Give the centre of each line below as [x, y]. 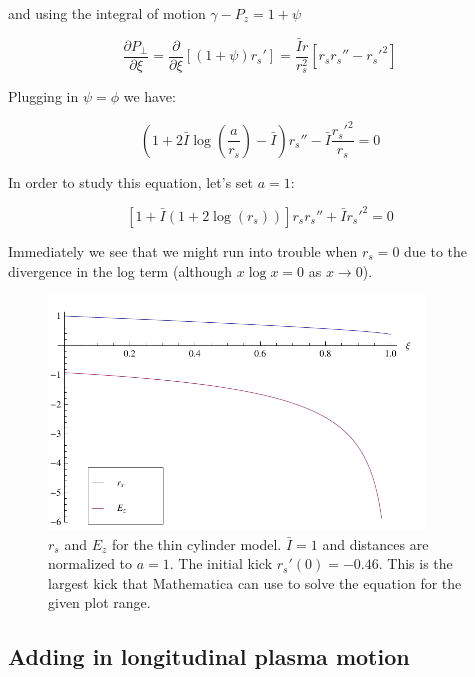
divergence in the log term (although [120, 270]
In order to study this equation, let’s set [130, 181]
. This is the [415, 563]
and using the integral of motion [107, 13]
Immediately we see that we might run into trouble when [183, 250]
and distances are [375, 543]
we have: [149, 96]
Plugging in [43, 96]
